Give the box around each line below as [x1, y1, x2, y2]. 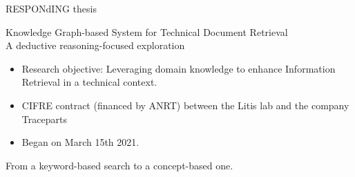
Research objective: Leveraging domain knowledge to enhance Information [21, 61, 336, 75]
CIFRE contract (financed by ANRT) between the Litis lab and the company [21, 97, 349, 112]
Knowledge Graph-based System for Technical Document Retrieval [6, 24, 288, 39]
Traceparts [21, 111, 67, 126]
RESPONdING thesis [6, 1, 97, 15]
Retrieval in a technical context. [21, 75, 157, 89]
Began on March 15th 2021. [21, 135, 140, 149]
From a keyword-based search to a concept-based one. [6, 158, 233, 172]
